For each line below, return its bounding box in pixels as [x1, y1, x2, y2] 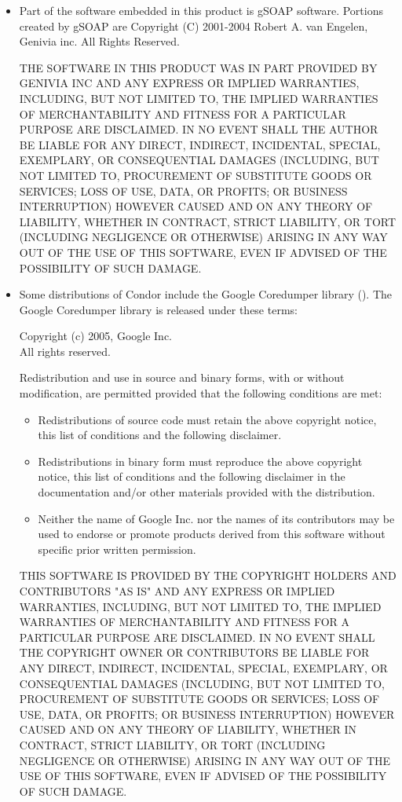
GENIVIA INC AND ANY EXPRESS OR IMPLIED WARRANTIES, [19, 75, 360, 91]
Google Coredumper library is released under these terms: [19, 301, 298, 317]
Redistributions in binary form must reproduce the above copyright [38, 452, 363, 469]
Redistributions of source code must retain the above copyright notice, [38, 411, 377, 427]
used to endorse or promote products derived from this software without [38, 526, 386, 542]
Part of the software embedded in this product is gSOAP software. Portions [19, 2, 383, 18]
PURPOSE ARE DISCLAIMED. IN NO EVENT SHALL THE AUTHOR [19, 121, 378, 137]
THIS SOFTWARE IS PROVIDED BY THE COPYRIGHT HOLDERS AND [19, 567, 397, 584]
